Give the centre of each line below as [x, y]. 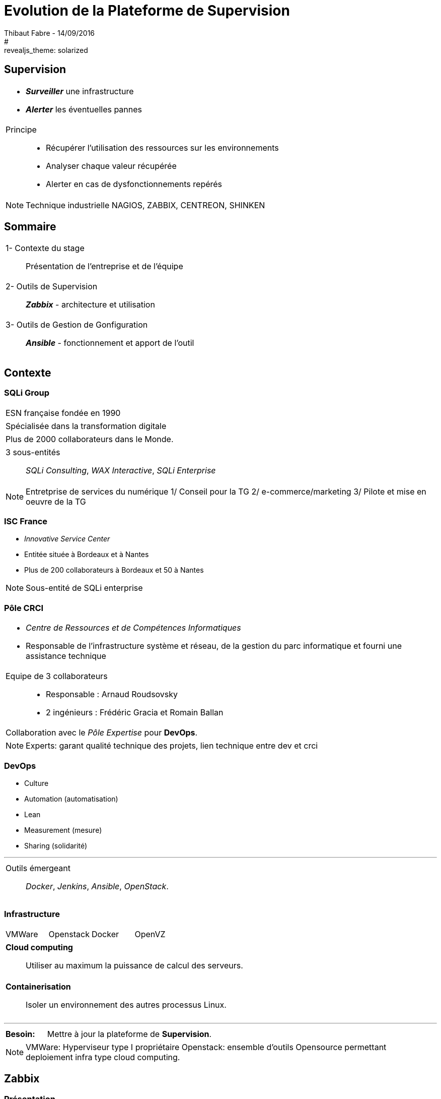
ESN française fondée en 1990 [63, 413]
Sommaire [30, 227]
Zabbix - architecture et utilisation [90, 305]
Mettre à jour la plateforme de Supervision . [129, 1034]
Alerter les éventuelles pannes [84, 109]
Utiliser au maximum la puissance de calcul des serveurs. [134, 965]
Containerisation [38, 986]
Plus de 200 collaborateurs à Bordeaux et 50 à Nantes [114, 570]
